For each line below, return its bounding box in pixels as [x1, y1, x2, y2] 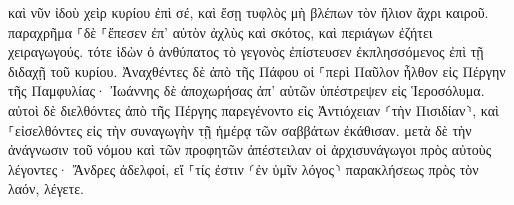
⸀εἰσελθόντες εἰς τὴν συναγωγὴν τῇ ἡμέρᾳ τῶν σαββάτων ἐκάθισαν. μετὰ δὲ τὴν [8, 119, 472, 140]
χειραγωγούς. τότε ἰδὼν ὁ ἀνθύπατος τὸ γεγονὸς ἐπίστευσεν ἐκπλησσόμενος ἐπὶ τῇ [8, 41, 484, 62]
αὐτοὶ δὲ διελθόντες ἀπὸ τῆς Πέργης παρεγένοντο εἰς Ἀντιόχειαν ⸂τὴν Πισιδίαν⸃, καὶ [8, 99, 499, 120]
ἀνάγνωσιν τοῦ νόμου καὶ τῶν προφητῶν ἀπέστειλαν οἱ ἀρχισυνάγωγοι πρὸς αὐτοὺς [8, 139, 492, 160]
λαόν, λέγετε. [8, 178, 84, 199]
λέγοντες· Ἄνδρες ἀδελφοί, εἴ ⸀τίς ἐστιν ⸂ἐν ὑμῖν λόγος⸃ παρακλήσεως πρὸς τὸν [8, 158, 479, 179]
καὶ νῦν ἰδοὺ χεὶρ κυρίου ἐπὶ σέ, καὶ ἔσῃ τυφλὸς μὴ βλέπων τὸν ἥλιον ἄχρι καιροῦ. [8, 2, 489, 22]
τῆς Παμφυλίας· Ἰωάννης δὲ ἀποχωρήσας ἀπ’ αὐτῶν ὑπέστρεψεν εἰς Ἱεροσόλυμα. [8, 80, 485, 101]
